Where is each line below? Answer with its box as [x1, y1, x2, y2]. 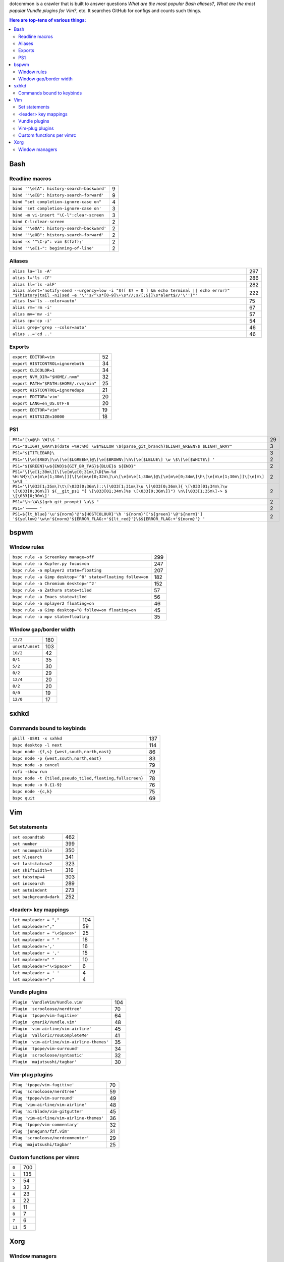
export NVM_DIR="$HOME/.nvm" [12, 374, 80, 380]
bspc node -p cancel [12, 762, 60, 767]
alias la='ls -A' [12, 269, 52, 274]
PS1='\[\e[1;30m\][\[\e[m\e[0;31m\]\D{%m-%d [12, 469, 117, 475]
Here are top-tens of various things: [9, 17, 86, 23]
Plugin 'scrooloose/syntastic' [12, 1053, 84, 1058]
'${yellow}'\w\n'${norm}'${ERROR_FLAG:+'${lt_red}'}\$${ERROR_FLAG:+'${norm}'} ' [12, 516, 205, 522]
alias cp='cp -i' [12, 318, 52, 324]
